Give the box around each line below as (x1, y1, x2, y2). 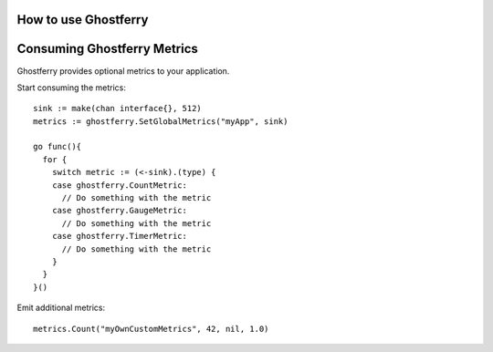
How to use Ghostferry (16, 12, 149, 27)
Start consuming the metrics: (16, 82, 127, 93)
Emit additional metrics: (16, 302, 106, 314)
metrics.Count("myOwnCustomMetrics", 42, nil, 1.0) (33, 324, 269, 334)
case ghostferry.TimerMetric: (51, 231, 187, 242)
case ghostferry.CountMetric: (51, 180, 187, 191)
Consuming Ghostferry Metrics (16, 41, 198, 57)
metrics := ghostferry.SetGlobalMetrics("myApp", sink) (33, 116, 288, 127)
